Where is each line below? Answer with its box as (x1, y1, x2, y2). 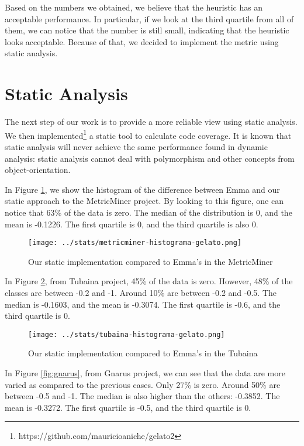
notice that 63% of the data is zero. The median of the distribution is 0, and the (5, 206, 292, 218)
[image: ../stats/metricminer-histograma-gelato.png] (28, 239, 242, 247)
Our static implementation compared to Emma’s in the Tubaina (28, 347, 258, 359)
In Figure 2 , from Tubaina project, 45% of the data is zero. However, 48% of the (5, 275, 293, 287)
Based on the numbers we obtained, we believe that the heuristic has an (5, 1, 263, 13)
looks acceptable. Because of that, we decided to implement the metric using (5, 35, 279, 47)
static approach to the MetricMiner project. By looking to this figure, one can (5, 195, 284, 207)
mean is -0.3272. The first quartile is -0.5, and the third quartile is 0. (5, 401, 251, 413)
